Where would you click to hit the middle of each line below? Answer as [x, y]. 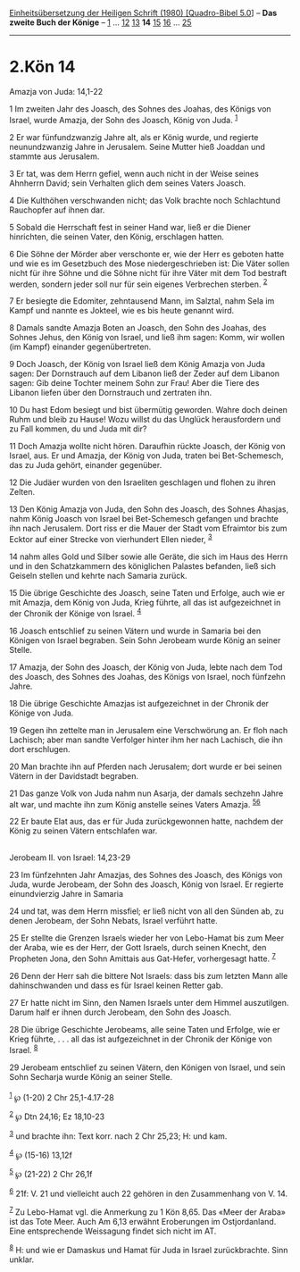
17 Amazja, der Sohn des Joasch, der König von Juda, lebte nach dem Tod [146, 667]
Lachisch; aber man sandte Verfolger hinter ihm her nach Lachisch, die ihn [146, 740]
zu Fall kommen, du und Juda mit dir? [78, 429]
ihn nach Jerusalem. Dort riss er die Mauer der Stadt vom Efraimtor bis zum [148, 528]
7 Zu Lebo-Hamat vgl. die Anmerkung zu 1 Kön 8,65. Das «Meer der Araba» [147, 1211]
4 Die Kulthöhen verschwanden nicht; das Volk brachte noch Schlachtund [145, 200]
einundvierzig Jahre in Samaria [66, 894]
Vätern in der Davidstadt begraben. [74, 775]
